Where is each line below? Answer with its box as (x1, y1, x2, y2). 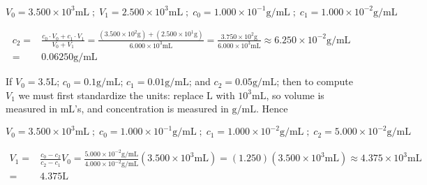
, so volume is (266, 87, 324, 102)
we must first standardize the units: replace (18, 87, 204, 102)
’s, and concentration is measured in (75, 101, 229, 116)
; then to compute (276, 74, 353, 89)
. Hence (256, 101, 288, 116)
